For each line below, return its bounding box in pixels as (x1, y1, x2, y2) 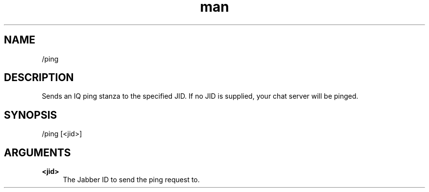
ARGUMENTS (4, 146, 71, 159)
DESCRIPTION (4, 71, 74, 84)
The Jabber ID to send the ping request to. (63, 175, 200, 184)
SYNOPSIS (4, 108, 57, 121)
